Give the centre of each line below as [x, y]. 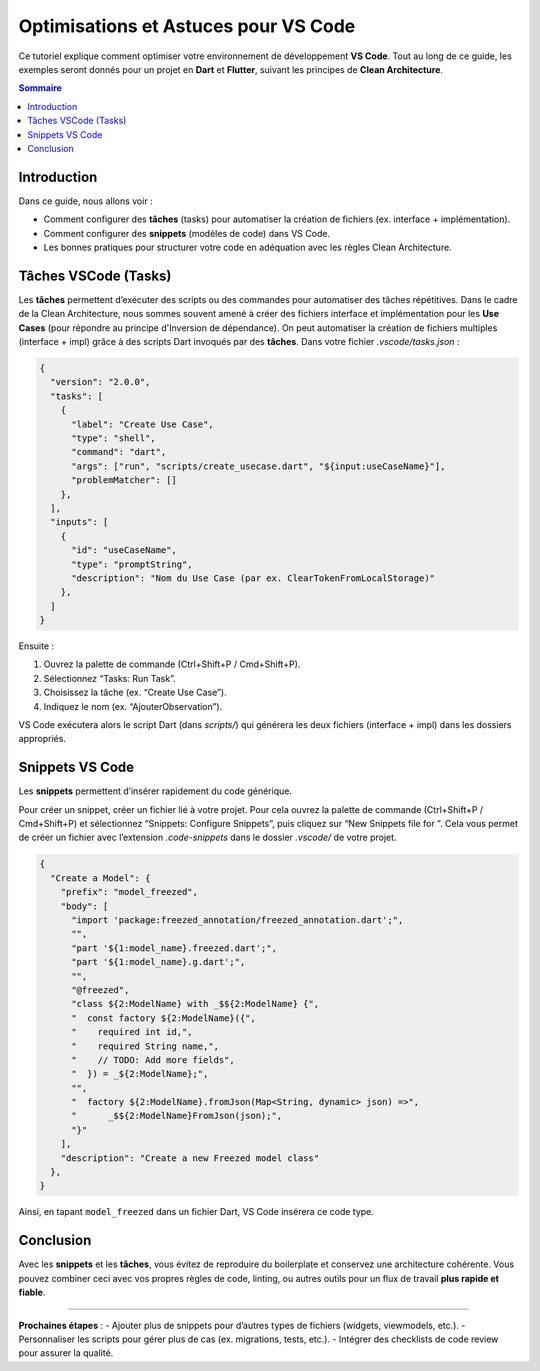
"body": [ [84, 906]
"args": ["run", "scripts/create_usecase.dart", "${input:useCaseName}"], [258, 466]
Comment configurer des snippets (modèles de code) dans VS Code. [186, 233]
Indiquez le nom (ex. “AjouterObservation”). [133, 706]
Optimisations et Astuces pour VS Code [187, 26]
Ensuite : [36, 646]
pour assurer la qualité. [66, 1353]
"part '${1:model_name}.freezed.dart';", [174, 948]
